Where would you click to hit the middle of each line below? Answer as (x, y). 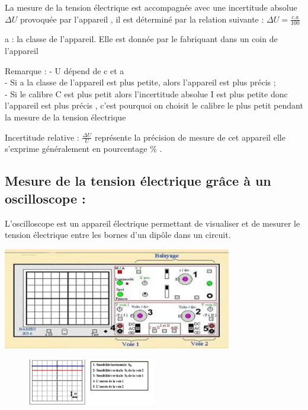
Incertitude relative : (42, 137)
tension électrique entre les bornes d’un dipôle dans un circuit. (118, 235)
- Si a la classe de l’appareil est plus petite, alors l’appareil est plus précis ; (140, 82)
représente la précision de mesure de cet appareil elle (190, 137)
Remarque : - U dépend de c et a (65, 70)
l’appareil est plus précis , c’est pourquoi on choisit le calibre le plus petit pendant (154, 105)
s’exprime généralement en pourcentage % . (84, 149)
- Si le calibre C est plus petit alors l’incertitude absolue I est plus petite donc (146, 93)
